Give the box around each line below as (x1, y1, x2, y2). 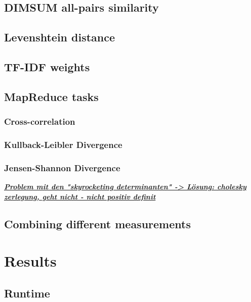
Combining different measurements (4, 216, 191, 231)
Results (4, 250, 57, 271)
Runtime (4, 285, 50, 300)
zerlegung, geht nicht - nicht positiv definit (4, 191, 156, 202)
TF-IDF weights (4, 59, 90, 74)
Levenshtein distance (4, 29, 115, 45)
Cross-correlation (4, 115, 75, 128)
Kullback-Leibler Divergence (4, 138, 122, 150)
